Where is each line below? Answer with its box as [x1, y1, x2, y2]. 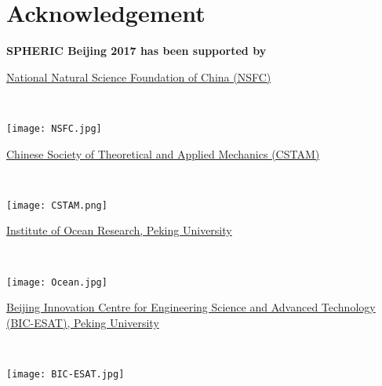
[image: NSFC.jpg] [6, 122, 102, 134]
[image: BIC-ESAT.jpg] [6, 369, 125, 381]
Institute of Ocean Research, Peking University [6, 222, 232, 239]
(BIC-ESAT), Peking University [6, 314, 159, 330]
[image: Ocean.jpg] [6, 276, 107, 288]
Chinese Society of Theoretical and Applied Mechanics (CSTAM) [6, 145, 320, 162]
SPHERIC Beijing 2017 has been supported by [6, 42, 267, 59]
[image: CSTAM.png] [6, 199, 107, 211]
